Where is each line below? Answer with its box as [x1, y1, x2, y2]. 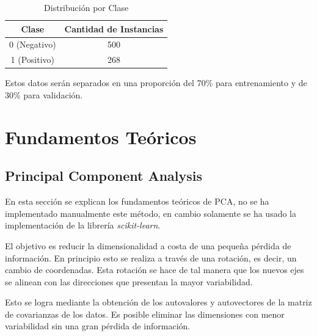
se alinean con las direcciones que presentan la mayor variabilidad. [5, 275, 253, 288]
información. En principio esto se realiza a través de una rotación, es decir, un [5, 251, 297, 264]
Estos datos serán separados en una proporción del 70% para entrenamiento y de [5, 76, 307, 89]
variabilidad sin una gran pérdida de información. [5, 320, 191, 332]
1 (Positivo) [10, 53, 55, 66]
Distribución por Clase [44, 1, 129, 13]
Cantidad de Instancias [64, 22, 164, 35]
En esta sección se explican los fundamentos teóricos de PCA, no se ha [5, 195, 269, 208]
